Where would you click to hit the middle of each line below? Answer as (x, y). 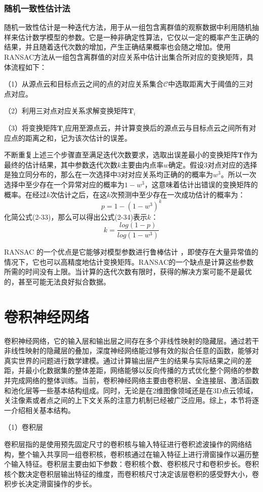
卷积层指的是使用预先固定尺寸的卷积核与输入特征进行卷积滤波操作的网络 (124, 444)
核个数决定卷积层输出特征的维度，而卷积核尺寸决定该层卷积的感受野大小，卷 (131, 474)
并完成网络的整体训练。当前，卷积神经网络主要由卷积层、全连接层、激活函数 (131, 380)
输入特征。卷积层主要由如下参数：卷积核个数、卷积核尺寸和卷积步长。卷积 (135, 464)
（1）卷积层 (24, 427)
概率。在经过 (25, 194)
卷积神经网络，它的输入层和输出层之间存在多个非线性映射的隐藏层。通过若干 (131, 340)
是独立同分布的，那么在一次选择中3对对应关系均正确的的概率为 (108, 174)
